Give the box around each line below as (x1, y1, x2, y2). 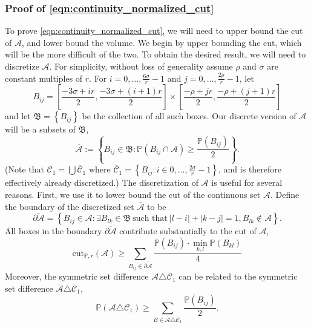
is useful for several (211, 176, 283, 189)
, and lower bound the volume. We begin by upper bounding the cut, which (21, 36, 302, 48)
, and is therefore (218, 163, 282, 175)
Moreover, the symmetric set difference (5, 270, 149, 283)
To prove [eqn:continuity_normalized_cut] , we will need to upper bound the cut (5, 24, 303, 37)
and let (5, 110, 31, 122)
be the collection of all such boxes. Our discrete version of (82, 110, 296, 122)
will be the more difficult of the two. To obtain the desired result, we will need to (5, 48, 306, 61)
